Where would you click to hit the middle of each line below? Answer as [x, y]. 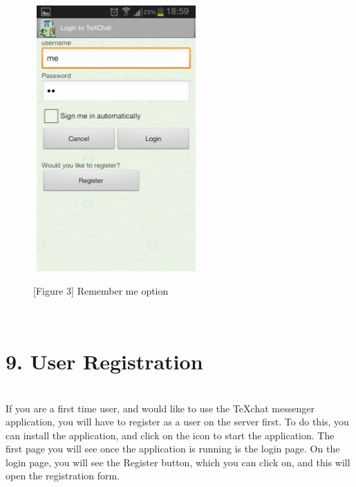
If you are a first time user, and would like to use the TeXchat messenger [160, 408]
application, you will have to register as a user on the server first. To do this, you [177, 422]
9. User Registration [104, 361]
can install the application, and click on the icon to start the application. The [170, 435]
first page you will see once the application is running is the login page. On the [173, 449]
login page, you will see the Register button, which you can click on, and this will [178, 462]
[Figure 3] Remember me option [101, 290]
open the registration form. [63, 476]
